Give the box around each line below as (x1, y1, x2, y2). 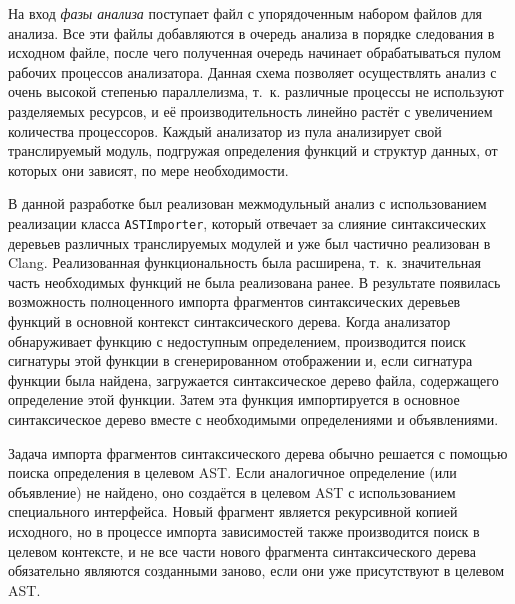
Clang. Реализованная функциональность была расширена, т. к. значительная (8, 252, 481, 273)
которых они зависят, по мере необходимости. (8, 159, 289, 180)
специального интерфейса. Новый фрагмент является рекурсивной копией (8, 501, 458, 522)
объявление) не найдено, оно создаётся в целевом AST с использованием (8, 481, 456, 502)
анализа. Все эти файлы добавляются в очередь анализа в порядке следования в (8, 22, 495, 43)
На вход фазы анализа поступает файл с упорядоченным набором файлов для (8, 3, 483, 23)
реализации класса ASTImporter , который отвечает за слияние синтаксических (8, 212, 487, 233)
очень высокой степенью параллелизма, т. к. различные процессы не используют (8, 81, 504, 102)
